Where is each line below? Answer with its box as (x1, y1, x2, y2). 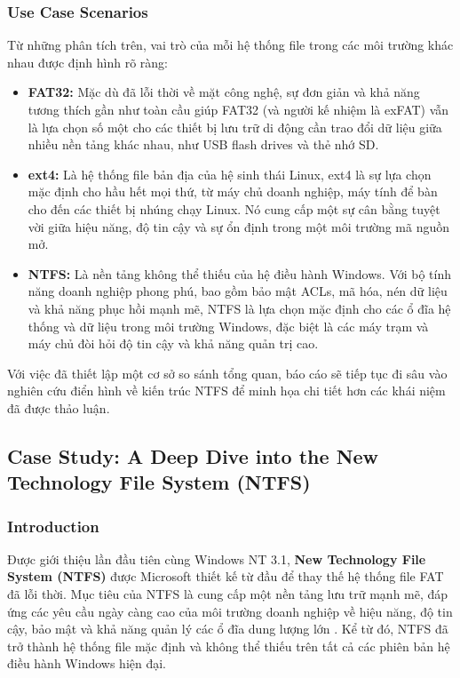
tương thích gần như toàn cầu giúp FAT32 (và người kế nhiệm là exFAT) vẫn (28, 100, 449, 118)
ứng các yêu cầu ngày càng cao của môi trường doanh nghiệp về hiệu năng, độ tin (7, 602, 453, 620)
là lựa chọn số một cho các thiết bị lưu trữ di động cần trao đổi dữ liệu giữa (28, 117, 442, 136)
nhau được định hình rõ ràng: (7, 52, 168, 71)
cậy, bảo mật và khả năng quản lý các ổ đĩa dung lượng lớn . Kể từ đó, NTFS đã (7, 619, 448, 638)
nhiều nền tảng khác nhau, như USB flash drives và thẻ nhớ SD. (28, 135, 379, 154)
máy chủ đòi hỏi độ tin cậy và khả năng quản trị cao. (28, 334, 319, 353)
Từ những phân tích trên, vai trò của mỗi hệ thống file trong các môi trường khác (7, 36, 454, 54)
